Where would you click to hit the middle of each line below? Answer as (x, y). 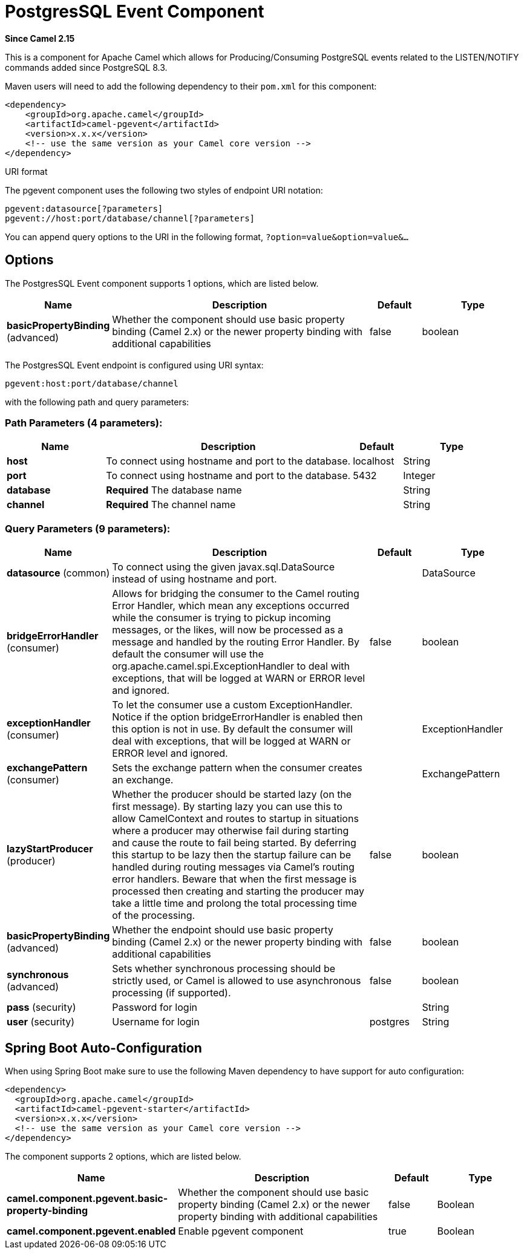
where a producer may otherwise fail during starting (231, 831)
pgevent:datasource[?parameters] (84, 208)
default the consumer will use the (188, 654)
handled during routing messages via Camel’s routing (233, 867)
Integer (419, 476)
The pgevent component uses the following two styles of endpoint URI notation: (164, 190)
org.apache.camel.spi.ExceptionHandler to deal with (231, 666)
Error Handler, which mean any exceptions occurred (231, 606)
